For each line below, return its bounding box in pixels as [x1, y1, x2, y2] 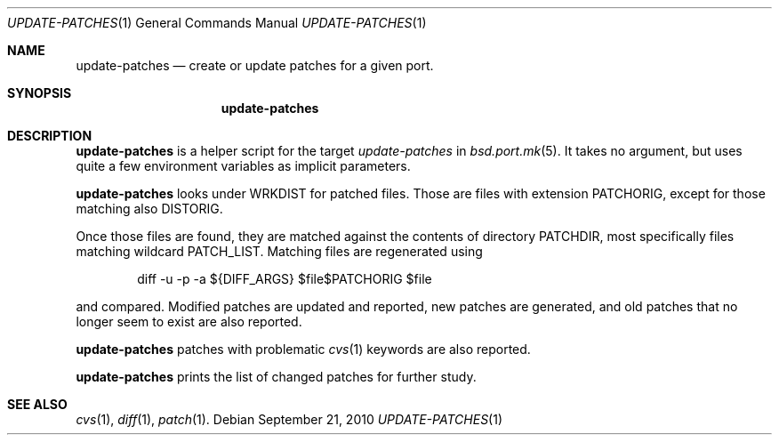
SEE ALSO [7, 397, 68, 412]
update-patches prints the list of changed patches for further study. [76, 369, 477, 384]
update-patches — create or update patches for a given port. [76, 58, 434, 73]
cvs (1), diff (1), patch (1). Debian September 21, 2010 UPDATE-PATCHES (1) [76, 412, 503, 427]
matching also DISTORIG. [76, 201, 223, 216]
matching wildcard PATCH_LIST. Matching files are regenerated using [76, 244, 483, 259]
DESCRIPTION [7, 128, 92, 143]
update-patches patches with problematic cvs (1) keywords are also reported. [76, 342, 531, 357]
